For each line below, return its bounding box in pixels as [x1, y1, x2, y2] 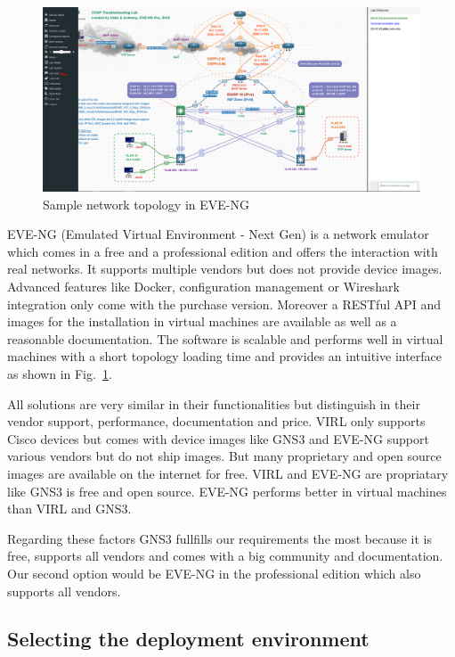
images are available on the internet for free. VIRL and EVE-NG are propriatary [7, 464, 449, 482]
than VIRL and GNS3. [7, 499, 132, 518]
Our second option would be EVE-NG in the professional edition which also [7, 563, 421, 582]
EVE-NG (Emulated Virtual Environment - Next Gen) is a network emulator [7, 225, 429, 243]
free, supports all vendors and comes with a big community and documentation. [7, 546, 443, 565]
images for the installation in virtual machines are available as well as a [7, 312, 397, 331]
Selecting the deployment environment [7, 625, 370, 653]
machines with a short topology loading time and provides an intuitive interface [7, 347, 443, 365]
